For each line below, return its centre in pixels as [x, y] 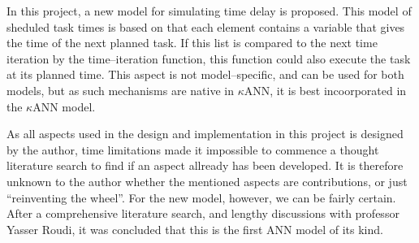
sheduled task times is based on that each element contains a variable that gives [206, 26]
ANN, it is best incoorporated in [325, 90]
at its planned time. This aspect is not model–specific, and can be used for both [205, 74]
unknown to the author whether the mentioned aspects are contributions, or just [207, 181]
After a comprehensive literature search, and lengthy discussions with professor [203, 213]
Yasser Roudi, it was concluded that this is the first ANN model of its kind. [195, 229]
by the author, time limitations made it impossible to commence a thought [193, 149]
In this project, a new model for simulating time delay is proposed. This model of [209, 11]
